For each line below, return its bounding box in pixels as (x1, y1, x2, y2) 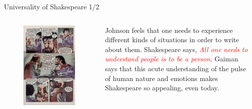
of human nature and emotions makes (105, 73, 218, 83)
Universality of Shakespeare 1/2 (4, 1, 100, 11)
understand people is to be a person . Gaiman (105, 54, 238, 64)
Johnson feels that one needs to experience (105, 25, 233, 35)
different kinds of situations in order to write (105, 34, 239, 45)
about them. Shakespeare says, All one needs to (105, 44, 248, 54)
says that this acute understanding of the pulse (105, 63, 246, 73)
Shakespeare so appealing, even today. (105, 82, 219, 93)
